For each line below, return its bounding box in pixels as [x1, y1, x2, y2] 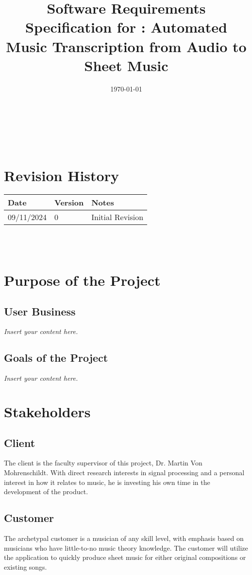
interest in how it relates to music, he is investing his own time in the [4, 477, 210, 487]
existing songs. [4, 561, 47, 572]
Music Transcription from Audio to [6, 36, 247, 56]
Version [54, 196, 84, 208]
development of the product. [4, 486, 88, 497]
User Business [4, 303, 76, 318]
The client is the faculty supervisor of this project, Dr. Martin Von [4, 458, 202, 468]
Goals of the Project [4, 350, 108, 365]
